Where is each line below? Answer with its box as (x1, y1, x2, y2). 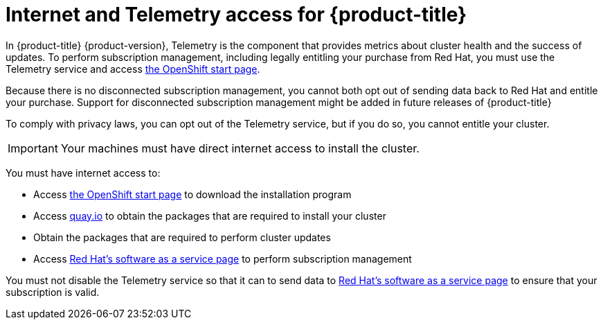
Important (8, 141, 58, 155)
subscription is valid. (6, 286, 100, 298)
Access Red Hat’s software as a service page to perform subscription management (33, 252, 412, 265)
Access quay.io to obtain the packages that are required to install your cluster (33, 209, 386, 222)
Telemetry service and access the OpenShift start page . (6, 62, 260, 75)
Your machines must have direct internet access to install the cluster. (60, 141, 420, 155)
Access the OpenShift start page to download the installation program (33, 188, 352, 200)
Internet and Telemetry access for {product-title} (6, 3, 467, 26)
